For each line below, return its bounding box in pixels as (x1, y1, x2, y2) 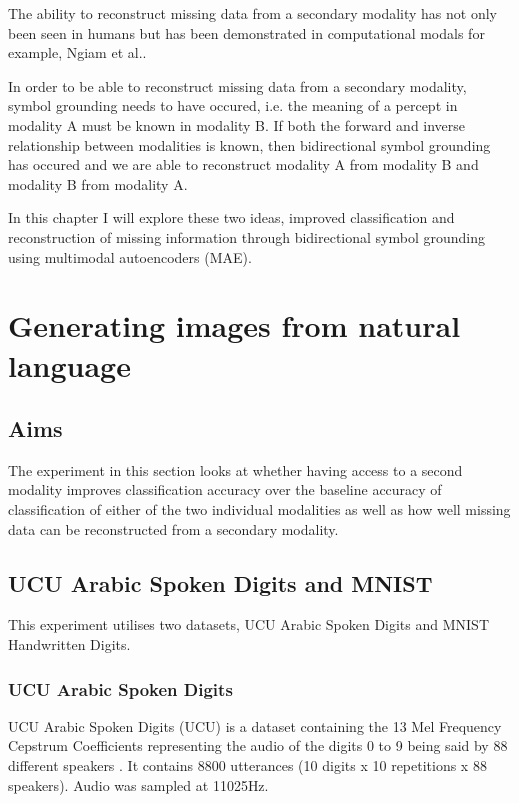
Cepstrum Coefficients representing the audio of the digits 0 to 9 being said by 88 (8, 735, 508, 756)
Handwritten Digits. (8, 634, 131, 655)
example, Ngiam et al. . (8, 42, 147, 63)
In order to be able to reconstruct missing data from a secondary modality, (8, 75, 467, 96)
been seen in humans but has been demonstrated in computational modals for (8, 22, 485, 43)
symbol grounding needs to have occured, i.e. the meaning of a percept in (8, 95, 458, 116)
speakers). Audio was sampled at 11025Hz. (8, 774, 269, 795)
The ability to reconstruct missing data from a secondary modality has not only (8, 3, 497, 23)
